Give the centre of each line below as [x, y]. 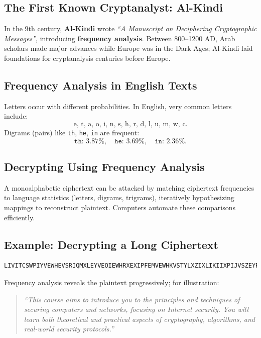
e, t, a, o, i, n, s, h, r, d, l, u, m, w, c [129, 124]
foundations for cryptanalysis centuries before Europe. [87, 58]
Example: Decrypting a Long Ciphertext [111, 244]
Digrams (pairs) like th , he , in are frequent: [72, 132]
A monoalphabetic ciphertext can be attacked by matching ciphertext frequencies [129, 187]
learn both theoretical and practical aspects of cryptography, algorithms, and [139, 319]
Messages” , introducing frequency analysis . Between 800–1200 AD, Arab [120, 38]
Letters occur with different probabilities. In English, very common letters [118, 106]
